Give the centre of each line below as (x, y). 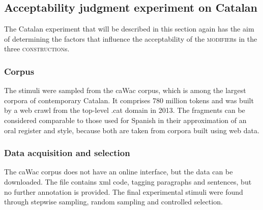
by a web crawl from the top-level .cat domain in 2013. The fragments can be (125, 110)
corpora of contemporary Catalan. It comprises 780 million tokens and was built (129, 100)
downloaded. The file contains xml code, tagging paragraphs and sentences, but (128, 181)
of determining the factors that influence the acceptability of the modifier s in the (131, 38)
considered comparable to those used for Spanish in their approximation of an (125, 120)
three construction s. (37, 49)
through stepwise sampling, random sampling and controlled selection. (113, 202)
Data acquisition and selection (67, 153)
